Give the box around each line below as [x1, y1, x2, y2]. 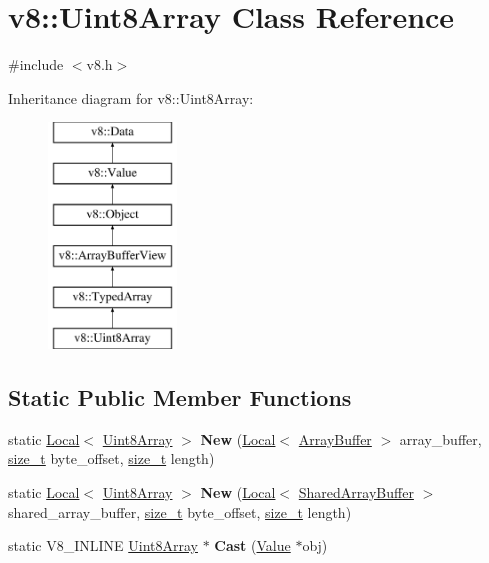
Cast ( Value [214, 535, 291, 556]
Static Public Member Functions [8, 382, 352, 413]
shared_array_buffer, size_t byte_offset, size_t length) [8, 501, 352, 522]
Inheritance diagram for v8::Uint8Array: [8, 87, 254, 108]
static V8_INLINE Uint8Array [8, 535, 198, 556]
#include [8, 54, 64, 75]
